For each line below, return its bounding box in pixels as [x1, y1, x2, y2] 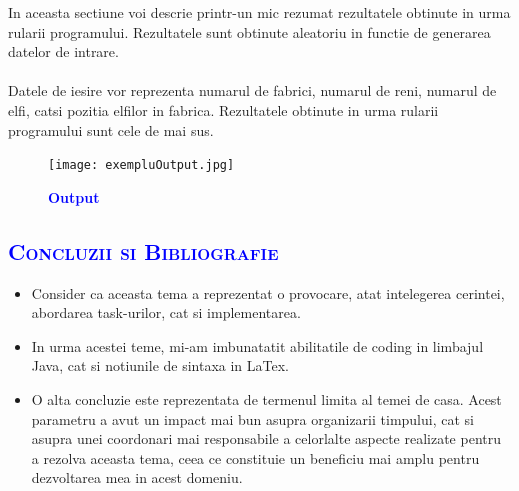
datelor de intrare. [8, 41, 119, 62]
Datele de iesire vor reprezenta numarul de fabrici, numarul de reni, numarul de [8, 80, 497, 101]
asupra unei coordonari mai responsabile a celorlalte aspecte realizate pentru [31, 428, 501, 449]
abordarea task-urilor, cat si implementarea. [31, 302, 301, 323]
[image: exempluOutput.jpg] [48, 158, 235, 173]
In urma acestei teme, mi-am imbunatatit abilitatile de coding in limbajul [31, 335, 484, 356]
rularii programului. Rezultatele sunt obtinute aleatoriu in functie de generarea [8, 21, 491, 42]
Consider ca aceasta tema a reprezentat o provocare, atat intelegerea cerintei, [31, 282, 505, 303]
